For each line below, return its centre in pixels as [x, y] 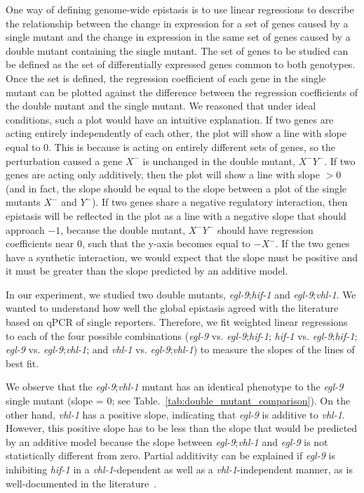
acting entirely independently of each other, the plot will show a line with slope [176, 133]
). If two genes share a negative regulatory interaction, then [220, 202]
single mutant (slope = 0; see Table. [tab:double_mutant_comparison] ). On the [178, 401]
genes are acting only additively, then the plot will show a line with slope [163, 175]
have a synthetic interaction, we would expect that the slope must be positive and [182, 257]
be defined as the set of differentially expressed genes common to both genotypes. [181, 64]
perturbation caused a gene [64, 160]
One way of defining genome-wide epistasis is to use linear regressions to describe [180, 9]
